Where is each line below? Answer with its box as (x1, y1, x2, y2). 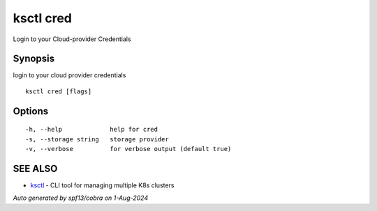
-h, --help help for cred (25, 125, 158, 134)
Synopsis (13, 53, 55, 65)
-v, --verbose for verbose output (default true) (25, 145, 232, 153)
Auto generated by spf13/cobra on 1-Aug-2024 (13, 194, 149, 202)
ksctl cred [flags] (25, 87, 92, 95)
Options (13, 105, 49, 117)
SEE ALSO (13, 162, 58, 174)
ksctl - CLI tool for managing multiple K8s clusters (30, 181, 175, 189)
